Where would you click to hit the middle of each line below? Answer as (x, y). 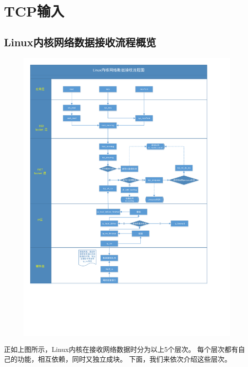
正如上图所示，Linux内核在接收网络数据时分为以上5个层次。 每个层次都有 (121, 349)
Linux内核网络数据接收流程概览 (80, 42)
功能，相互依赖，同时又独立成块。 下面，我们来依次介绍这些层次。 (124, 359)
